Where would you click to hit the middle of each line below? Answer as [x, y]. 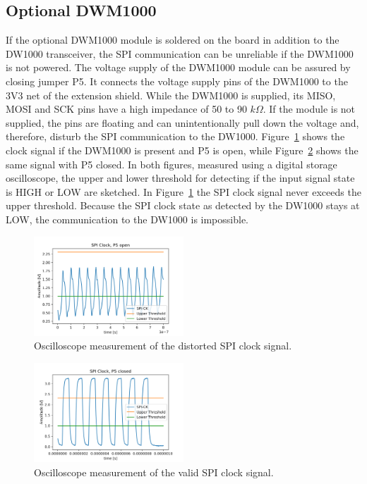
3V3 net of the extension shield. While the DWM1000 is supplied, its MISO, [171, 95]
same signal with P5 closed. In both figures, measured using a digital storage [172, 164]
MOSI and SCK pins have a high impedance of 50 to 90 [126, 109]
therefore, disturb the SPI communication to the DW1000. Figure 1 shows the [175, 136]
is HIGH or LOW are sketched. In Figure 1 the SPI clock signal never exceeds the [183, 191]
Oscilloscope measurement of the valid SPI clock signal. [154, 472]
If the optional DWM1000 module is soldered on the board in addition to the [173, 40]
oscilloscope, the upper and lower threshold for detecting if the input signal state [180, 178]
